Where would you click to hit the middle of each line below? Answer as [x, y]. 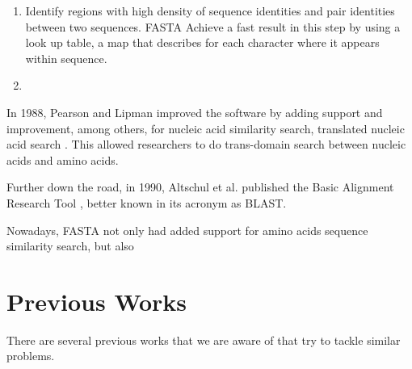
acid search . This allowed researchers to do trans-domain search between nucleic [206, 144]
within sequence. [66, 58]
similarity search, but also [70, 246]
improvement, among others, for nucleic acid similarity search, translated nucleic [206, 128]
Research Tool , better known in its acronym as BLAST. [147, 202]
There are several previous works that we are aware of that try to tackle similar [204, 340]
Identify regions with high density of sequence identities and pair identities [210, 10]
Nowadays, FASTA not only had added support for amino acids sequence [187, 230]
